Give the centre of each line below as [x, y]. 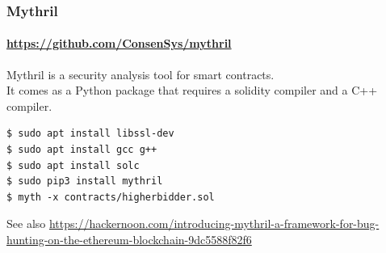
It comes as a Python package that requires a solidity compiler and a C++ [192, 90]
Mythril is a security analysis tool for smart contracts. [141, 74]
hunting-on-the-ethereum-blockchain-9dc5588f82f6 [129, 239]
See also [26, 223]
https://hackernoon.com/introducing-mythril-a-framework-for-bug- [214, 223]
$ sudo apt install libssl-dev [90, 134]
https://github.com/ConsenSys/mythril [119, 43]
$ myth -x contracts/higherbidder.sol [111, 197]
